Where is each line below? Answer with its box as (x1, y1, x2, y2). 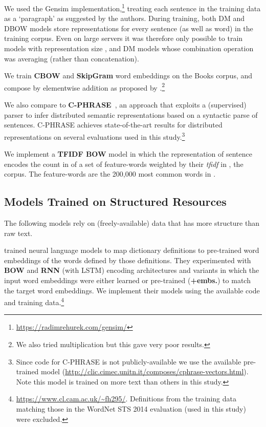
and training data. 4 (4, 295, 64, 307)
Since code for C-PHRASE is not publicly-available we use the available (16, 356, 241, 367)
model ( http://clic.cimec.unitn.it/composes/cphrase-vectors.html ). (41, 366, 249, 377)
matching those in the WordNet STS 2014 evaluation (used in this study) (16, 403, 246, 414)
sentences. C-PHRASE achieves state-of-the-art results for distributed (4, 119, 223, 130)
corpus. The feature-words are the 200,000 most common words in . (4, 168, 216, 179)
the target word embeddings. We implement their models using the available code (4, 285, 260, 295)
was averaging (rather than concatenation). (4, 53, 139, 63)
